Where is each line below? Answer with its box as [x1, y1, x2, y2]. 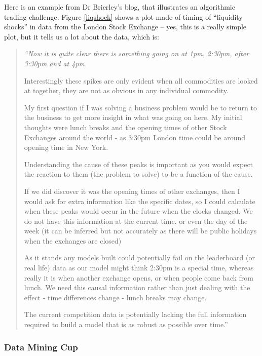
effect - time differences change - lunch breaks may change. [24, 292, 207, 302]
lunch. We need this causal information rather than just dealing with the [24, 282, 250, 293]
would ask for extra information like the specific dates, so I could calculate [24, 195, 255, 206]
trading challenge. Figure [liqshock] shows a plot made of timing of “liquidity [4, 11, 243, 22]
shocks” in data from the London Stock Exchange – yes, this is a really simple [4, 21, 247, 32]
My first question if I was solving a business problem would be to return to [24, 102, 257, 112]
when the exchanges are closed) [24, 235, 122, 246]
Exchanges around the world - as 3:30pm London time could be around [24, 132, 246, 142]
